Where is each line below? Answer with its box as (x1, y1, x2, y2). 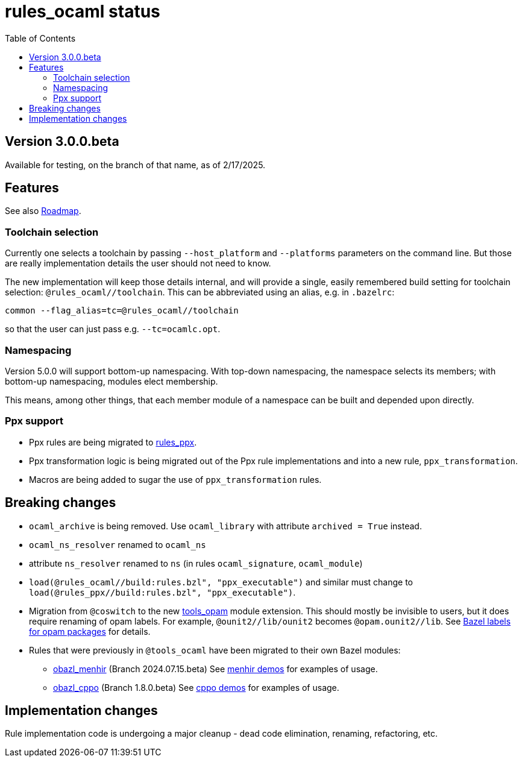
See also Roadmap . (5, 206, 81, 216)
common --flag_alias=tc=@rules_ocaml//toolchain (5, 306, 239, 316)
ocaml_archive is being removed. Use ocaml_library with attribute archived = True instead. (29, 520, 422, 531)
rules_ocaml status (5, 1, 160, 22)
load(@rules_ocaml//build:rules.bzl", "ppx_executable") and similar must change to (29, 576, 414, 587)
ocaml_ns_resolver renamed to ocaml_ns (29, 539, 206, 550)
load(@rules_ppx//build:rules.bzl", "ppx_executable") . (29, 587, 296, 597)
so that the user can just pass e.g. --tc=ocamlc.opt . (5, 324, 221, 335)
